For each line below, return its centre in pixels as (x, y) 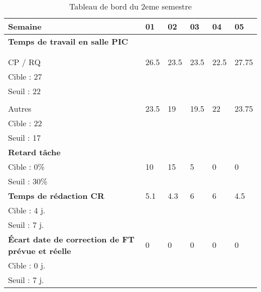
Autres (20, 108)
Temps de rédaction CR (56, 195)
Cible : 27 (25, 76)
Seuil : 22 (24, 91)
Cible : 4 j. (27, 210)
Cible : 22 (25, 123)
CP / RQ (24, 62)
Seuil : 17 (24, 137)
